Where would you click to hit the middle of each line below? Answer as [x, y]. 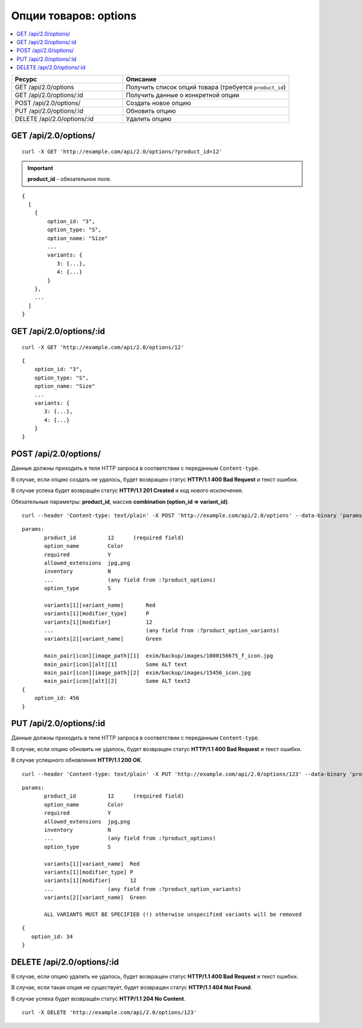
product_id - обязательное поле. [69, 179]
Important [40, 168]
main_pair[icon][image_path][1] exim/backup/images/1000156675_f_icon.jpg [159, 656]
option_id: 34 [52, 936]
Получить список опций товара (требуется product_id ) [206, 87]
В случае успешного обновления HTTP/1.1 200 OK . [77, 760]
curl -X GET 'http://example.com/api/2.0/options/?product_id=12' [122, 151]
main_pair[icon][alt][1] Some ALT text [116, 664]
